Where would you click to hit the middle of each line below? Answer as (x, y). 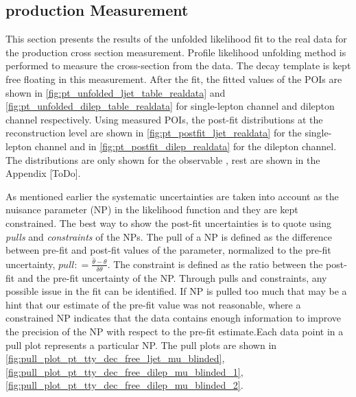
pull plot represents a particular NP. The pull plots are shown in (141, 345)
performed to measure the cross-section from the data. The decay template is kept (178, 65)
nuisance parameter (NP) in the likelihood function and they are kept (152, 209)
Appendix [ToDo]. (43, 173)
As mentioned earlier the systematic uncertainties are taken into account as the (172, 196)
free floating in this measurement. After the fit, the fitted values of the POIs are (174, 79)
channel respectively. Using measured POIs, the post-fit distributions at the (164, 119)
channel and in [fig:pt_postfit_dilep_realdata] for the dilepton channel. (186, 146)
